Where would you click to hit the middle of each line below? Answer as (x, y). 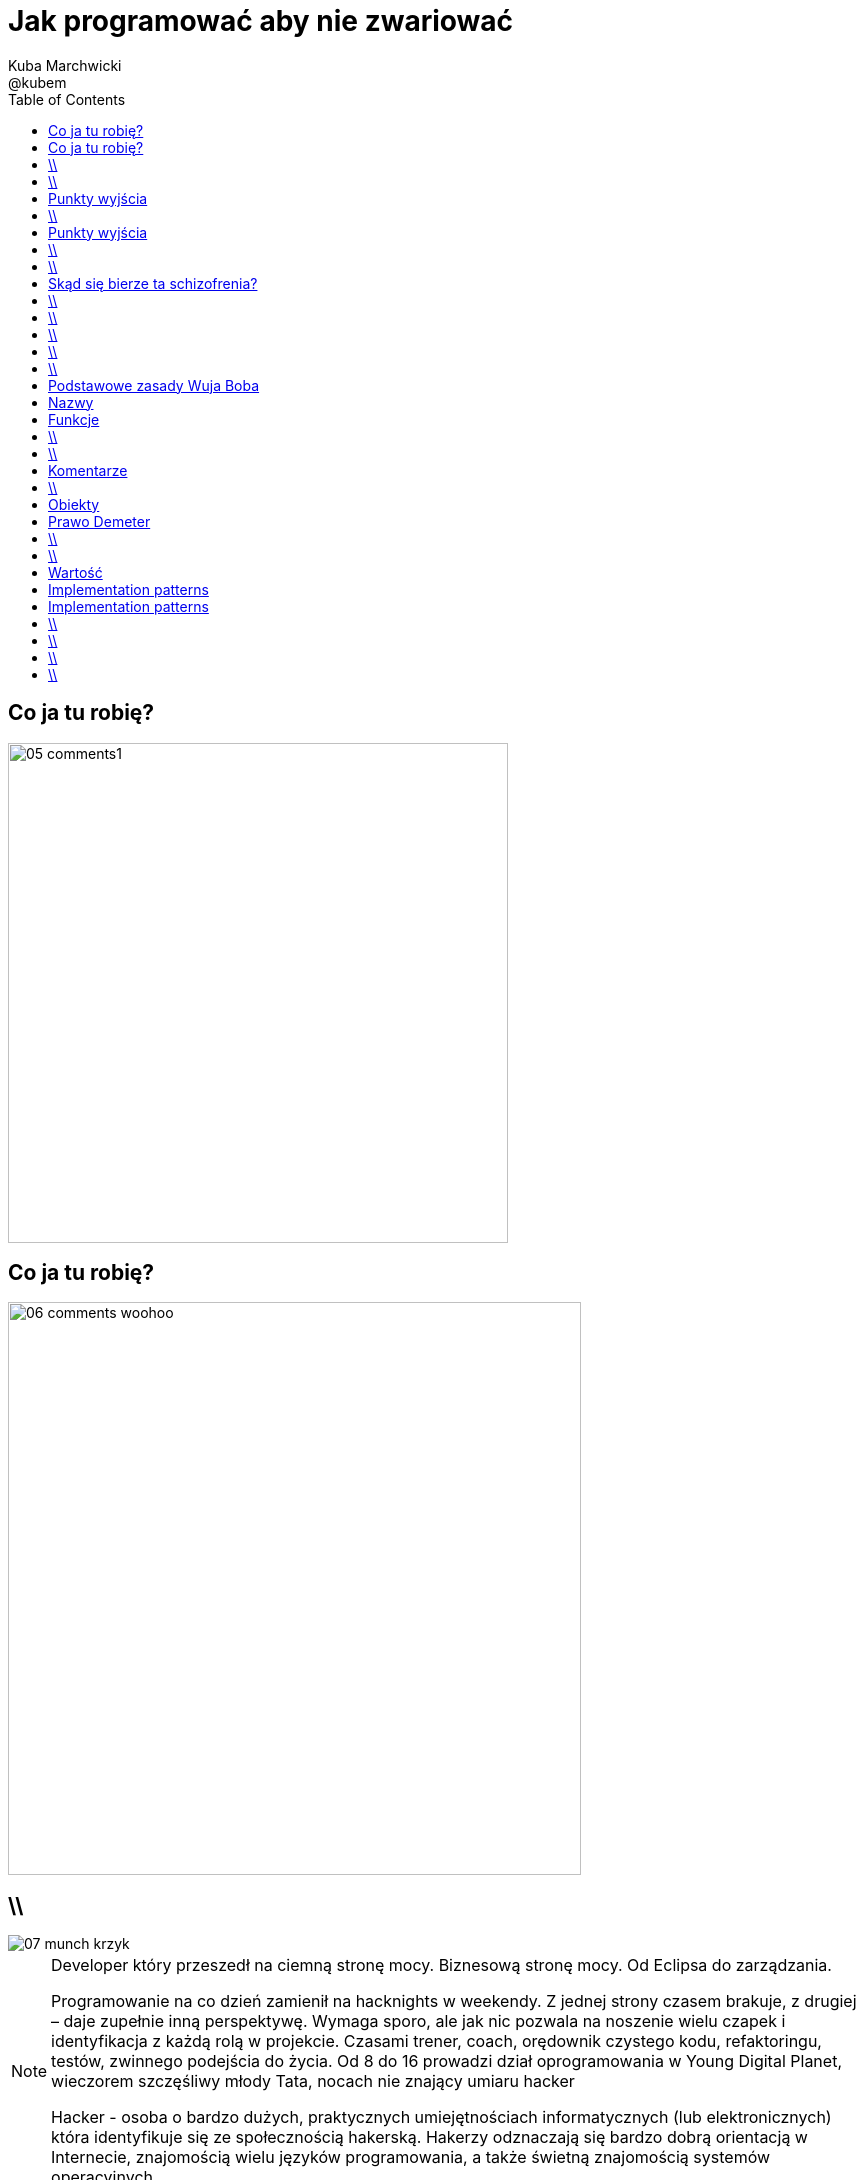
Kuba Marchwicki (65, 65)
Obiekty (74, 504)
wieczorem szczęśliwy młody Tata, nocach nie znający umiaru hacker (313, 2081)
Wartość (75, 572)
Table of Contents (67, 99)
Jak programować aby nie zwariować (261, 21)
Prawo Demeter (99, 521)
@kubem (37, 82)
